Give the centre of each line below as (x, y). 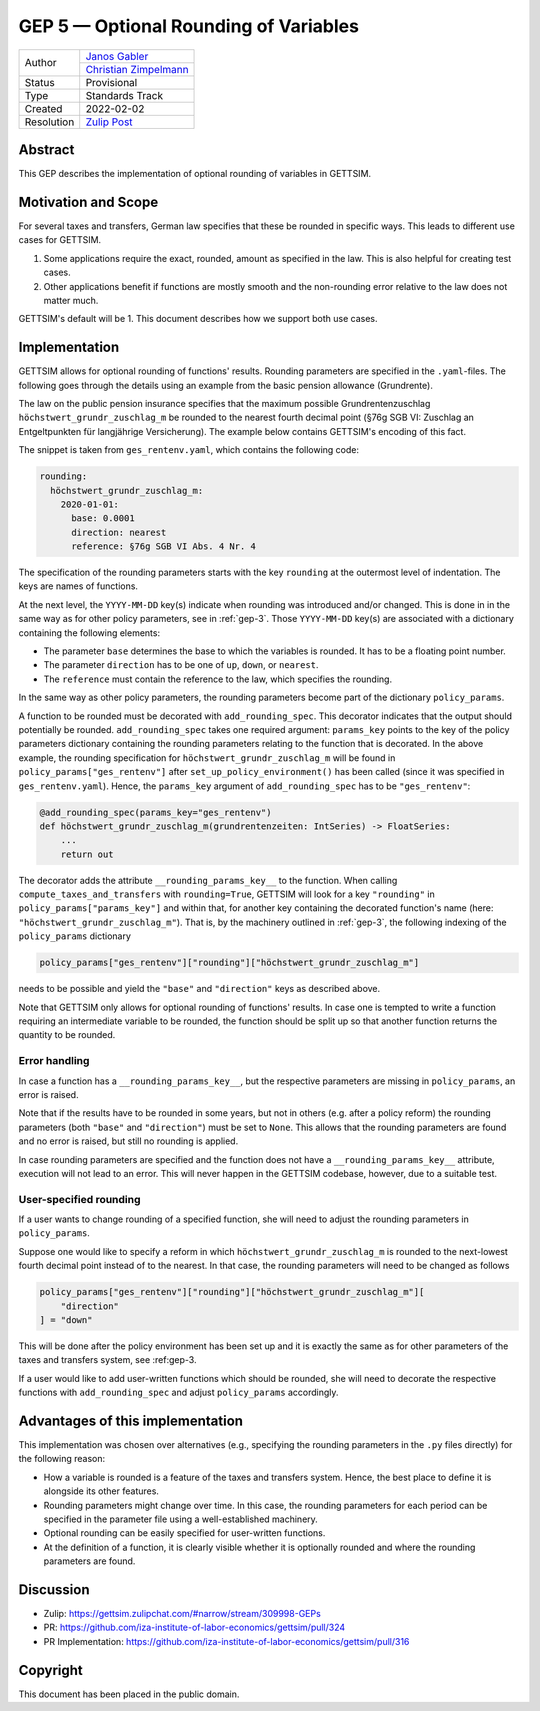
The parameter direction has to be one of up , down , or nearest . (181, 665)
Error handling (54, 1061)
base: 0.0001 (103, 518)
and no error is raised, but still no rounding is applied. (128, 1141)
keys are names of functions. (78, 586)
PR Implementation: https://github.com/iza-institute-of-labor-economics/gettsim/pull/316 (226, 1641)
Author (40, 63)
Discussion (54, 1589)
